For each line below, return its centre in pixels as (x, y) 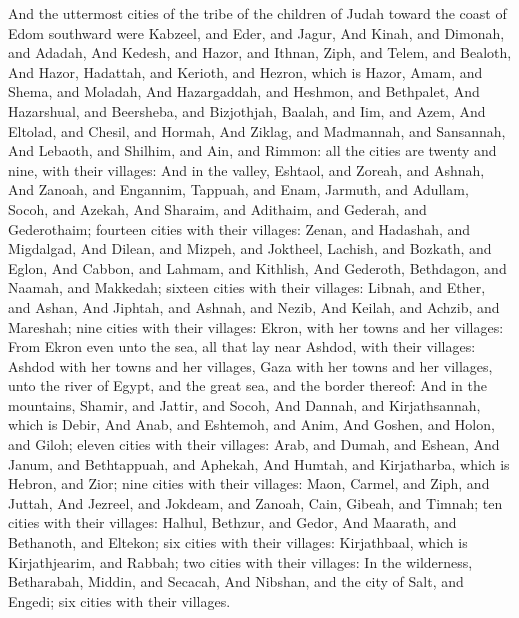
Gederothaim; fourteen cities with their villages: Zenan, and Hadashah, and (239, 228)
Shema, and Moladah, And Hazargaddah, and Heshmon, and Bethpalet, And (244, 91)
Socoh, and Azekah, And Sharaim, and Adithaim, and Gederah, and (217, 208)
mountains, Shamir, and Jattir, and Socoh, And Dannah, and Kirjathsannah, (244, 404)
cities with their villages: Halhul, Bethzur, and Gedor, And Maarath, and (232, 522)
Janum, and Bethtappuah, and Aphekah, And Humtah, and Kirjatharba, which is (259, 463)
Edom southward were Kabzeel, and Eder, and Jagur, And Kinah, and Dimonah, (256, 32)
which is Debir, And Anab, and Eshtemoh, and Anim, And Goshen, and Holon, (251, 424)
